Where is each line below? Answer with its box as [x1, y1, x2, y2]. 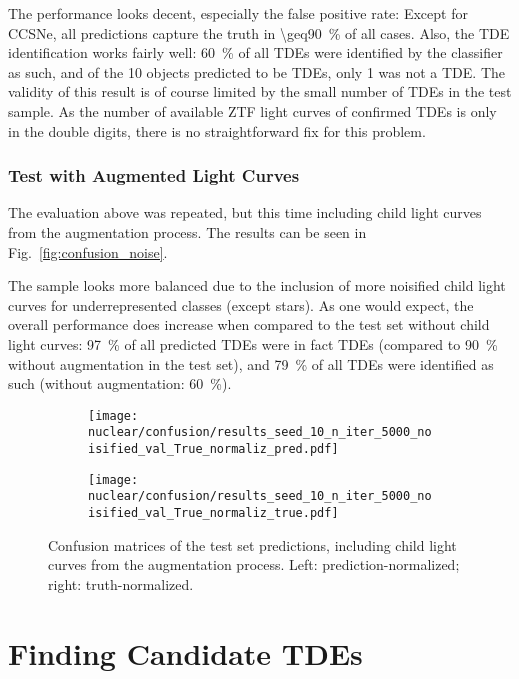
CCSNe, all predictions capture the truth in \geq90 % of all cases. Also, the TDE [8, 22, 510, 43]
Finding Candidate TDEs [8, 632, 363, 673]
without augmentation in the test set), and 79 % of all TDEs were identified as [8, 353, 494, 374]
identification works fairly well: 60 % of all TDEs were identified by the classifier [8, 42, 503, 63]
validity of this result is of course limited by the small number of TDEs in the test [8, 81, 512, 102]
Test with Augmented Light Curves [8, 163, 300, 188]
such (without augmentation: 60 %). [8, 373, 232, 394]
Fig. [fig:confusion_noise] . [8, 241, 168, 262]
